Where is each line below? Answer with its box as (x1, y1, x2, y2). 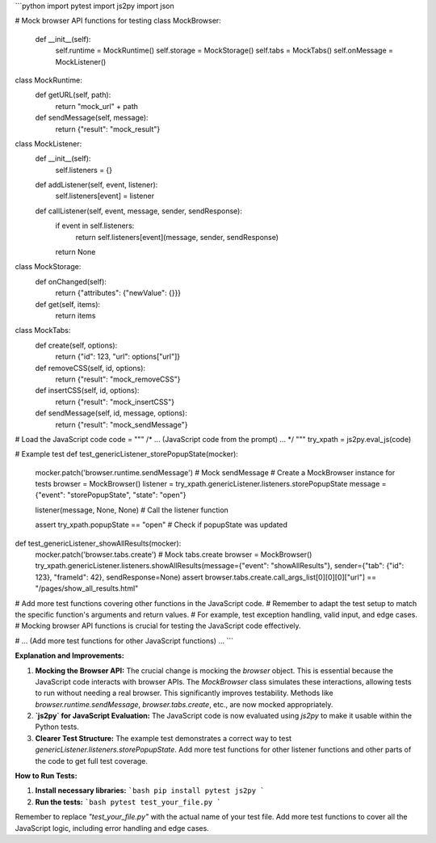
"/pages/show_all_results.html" (35, 584, 139, 593)
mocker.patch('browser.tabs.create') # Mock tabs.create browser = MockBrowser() (35, 550, 312, 559)
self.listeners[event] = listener (55, 191, 155, 201)
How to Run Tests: (15, 771, 78, 781)
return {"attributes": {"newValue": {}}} (55, 288, 182, 298)
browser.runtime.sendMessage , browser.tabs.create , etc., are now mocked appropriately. (35, 699, 333, 709)
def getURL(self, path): (35, 90, 111, 100)
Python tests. (35, 722, 80, 731)
